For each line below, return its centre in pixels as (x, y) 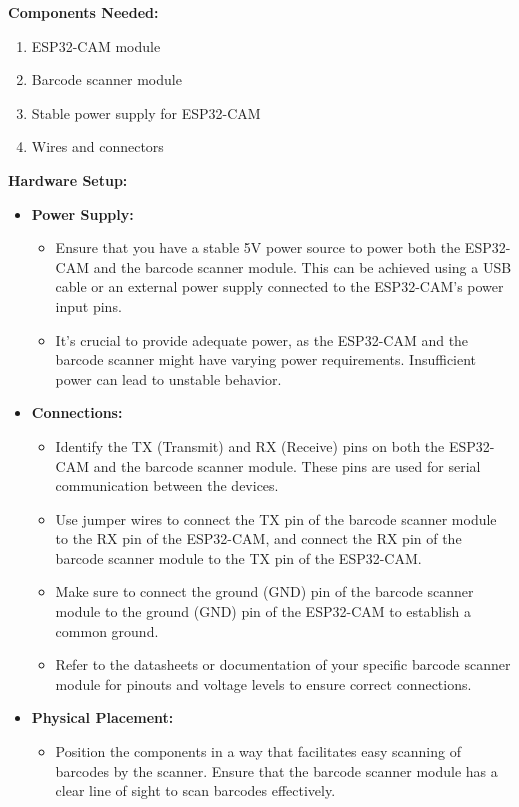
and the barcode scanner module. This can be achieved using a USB (302, 266)
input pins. (88, 305)
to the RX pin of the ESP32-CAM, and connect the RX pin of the (258, 538)
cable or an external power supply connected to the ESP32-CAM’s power (279, 286)
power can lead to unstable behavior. (168, 378)
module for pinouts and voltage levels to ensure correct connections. (263, 683)
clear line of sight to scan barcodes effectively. (195, 790)
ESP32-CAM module (96, 45)
